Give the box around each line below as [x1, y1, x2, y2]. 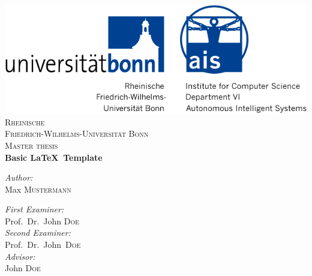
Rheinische [5, 115, 45, 128]
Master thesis [5, 139, 58, 151]
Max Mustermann [5, 182, 71, 195]
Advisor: [5, 250, 35, 262]
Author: [5, 171, 33, 184]
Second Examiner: [5, 226, 71, 239]
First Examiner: [5, 203, 64, 215]
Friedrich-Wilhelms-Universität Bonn [5, 127, 149, 140]
